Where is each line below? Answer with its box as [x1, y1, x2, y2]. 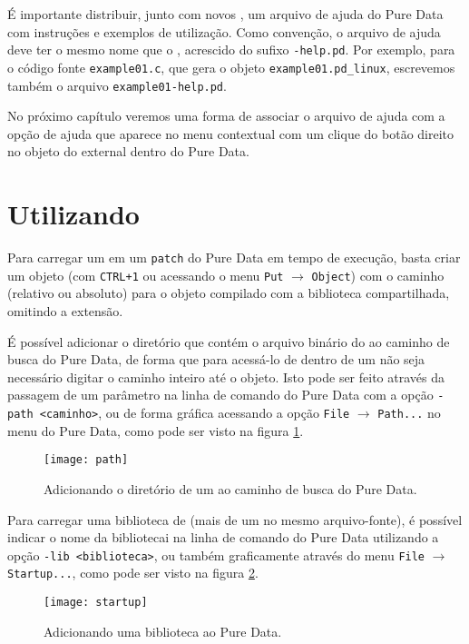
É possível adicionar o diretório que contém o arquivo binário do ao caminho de [7, 332, 450, 351]
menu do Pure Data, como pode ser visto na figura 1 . [7, 421, 304, 440]
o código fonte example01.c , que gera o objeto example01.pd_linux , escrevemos [7, 57, 455, 76]
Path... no [377, 403, 441, 421]
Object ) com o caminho [311, 265, 445, 284]
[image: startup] [44, 596, 148, 609]
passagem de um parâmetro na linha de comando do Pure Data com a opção [7, 385, 434, 404]
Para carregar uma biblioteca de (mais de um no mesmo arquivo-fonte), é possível [7, 510, 463, 529]
